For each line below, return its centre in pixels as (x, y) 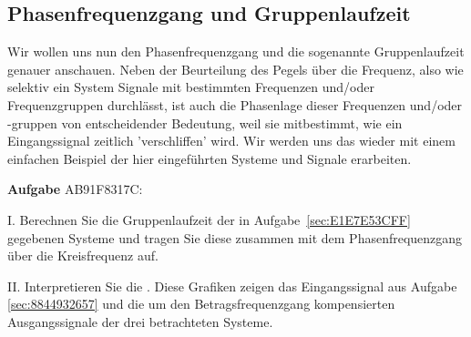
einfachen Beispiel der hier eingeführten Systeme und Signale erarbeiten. (210, 158)
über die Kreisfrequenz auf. (83, 255)
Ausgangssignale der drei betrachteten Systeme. (140, 321)
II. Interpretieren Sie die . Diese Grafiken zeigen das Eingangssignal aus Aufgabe (232, 286)
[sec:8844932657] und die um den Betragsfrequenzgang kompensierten (201, 304)
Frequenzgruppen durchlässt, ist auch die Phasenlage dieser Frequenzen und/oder (235, 104)
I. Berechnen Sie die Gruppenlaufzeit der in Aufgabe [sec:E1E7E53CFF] (209, 219)
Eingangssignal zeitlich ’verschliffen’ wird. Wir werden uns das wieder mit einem (231, 141)
